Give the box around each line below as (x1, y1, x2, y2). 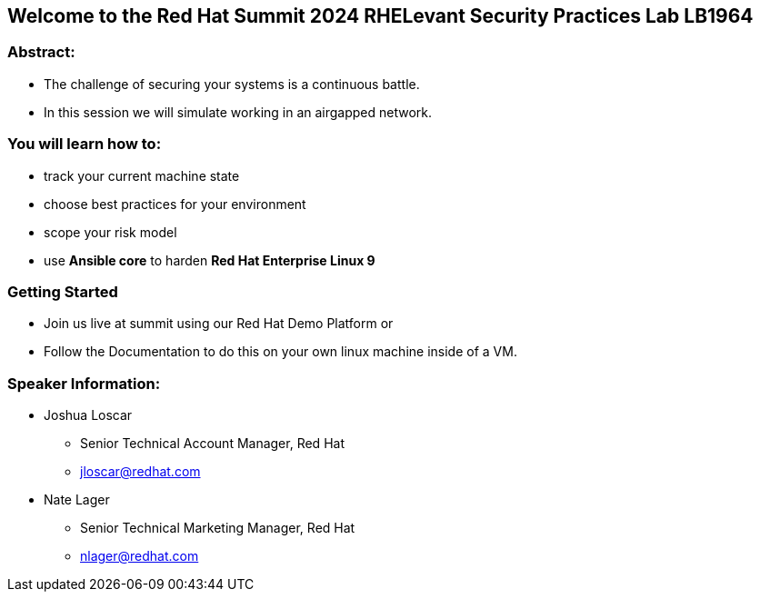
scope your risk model (44, 224, 177, 240)
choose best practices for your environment (44, 195, 306, 212)
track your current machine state (44, 167, 240, 184)
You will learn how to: (7, 135, 162, 154)
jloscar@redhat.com (80, 464, 201, 480)
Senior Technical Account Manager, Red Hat (80, 435, 345, 452)
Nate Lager (44, 492, 110, 508)
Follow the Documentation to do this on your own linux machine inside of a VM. (44, 344, 517, 360)
